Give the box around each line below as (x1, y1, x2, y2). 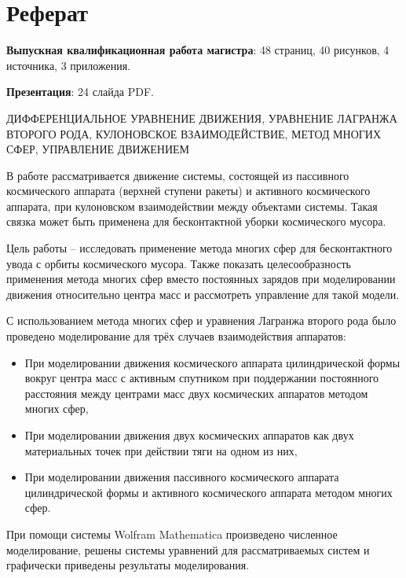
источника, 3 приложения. (6, 57, 130, 73)
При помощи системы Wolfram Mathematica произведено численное (6, 525, 338, 542)
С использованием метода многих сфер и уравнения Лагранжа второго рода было (6, 312, 397, 329)
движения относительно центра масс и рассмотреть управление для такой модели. (6, 285, 400, 302)
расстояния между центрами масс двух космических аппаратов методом (24, 385, 368, 401)
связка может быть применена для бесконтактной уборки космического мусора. (6, 213, 386, 230)
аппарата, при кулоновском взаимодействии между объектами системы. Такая (6, 197, 378, 214)
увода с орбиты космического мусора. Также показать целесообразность (6, 255, 351, 271)
